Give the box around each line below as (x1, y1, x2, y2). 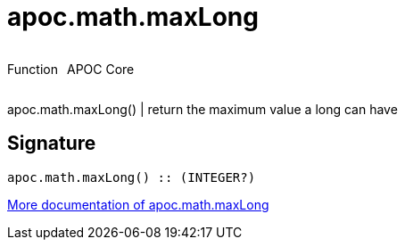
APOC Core (66, 61, 135, 77)
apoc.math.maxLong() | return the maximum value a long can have (7, 101, 398, 117)
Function (7, 61, 58, 77)
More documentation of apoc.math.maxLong (7, 196, 269, 212)
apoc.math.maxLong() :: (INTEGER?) (7, 169, 256, 185)
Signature (7, 132, 96, 155)
